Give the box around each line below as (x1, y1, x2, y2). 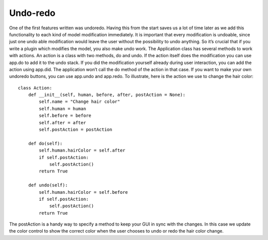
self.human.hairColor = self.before (39, 189, 129, 195)
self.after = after (39, 120, 86, 125)
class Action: (18, 85, 52, 90)
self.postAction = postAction (39, 127, 113, 133)
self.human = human (39, 106, 86, 111)
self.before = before (39, 113, 92, 119)
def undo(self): (28, 182, 68, 188)
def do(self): (28, 141, 63, 146)
